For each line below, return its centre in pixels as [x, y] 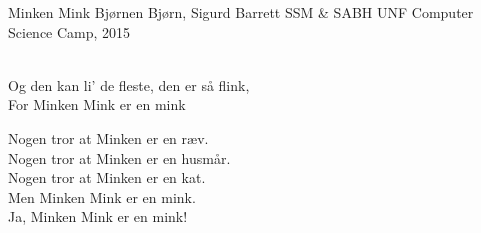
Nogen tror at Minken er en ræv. [108, 137]
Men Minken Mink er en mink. [102, 196]
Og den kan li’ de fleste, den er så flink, [129, 84]
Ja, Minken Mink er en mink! [98, 216]
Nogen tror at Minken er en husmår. [119, 157]
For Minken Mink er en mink [97, 104]
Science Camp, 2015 [69, 31]
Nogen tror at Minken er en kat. [107, 177]
